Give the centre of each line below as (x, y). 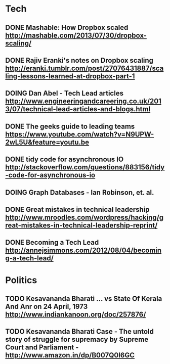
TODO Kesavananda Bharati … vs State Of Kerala (84, 299)
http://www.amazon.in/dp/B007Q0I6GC (70, 355)
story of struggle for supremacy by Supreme (77, 339)
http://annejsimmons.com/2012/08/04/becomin (83, 251)
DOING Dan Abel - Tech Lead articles (65, 93)
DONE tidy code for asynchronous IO (65, 160)
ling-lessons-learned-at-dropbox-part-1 (70, 76)
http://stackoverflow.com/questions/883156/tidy (85, 167)
